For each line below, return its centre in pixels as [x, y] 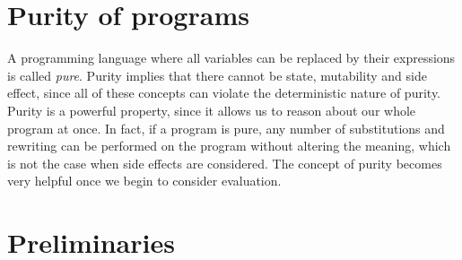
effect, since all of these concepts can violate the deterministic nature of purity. [224, 93]
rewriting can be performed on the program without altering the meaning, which [229, 146]
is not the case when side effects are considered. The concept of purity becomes [225, 163]
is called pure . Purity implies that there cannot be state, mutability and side [217, 75]
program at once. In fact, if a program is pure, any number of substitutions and [226, 128]
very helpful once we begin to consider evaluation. [144, 181]
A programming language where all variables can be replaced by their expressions [231, 58]
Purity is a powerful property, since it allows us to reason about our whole [212, 110]
